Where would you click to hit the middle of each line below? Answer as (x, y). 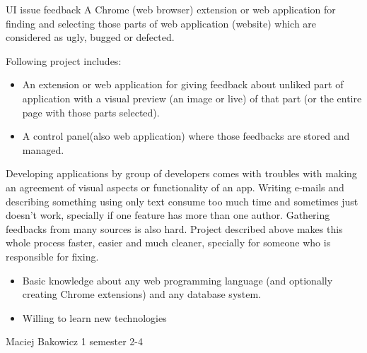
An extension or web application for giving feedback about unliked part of (183, 84)
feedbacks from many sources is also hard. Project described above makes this (174, 228)
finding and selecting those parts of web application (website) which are (161, 23)
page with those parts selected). (91, 112)
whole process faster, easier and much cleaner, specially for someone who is (168, 243)
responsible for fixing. (52, 256)
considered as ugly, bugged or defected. (90, 37)
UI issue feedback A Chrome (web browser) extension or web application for (171, 9)
